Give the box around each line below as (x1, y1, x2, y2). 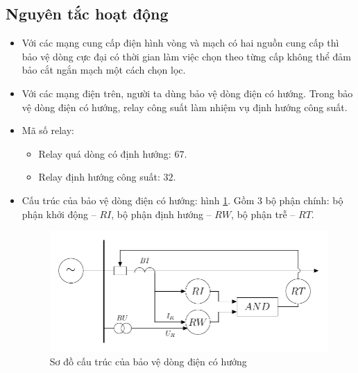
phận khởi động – (22, 206, 96, 221)
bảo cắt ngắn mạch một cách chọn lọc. (22, 63, 186, 77)
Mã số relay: (22, 123, 74, 138)
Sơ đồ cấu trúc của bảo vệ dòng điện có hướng (49, 354, 247, 369)
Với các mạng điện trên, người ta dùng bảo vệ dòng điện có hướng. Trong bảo (22, 85, 353, 100)
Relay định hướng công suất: (38, 169, 160, 184)
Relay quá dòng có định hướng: (38, 146, 171, 160)
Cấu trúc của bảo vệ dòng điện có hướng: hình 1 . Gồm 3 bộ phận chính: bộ (22, 192, 343, 207)
